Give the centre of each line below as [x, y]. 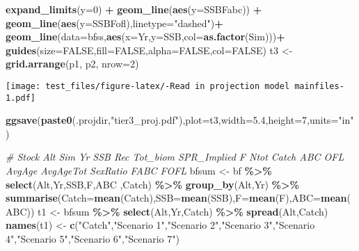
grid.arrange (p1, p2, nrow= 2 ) [72, 64]
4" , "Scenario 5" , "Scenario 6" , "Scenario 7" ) [93, 239]
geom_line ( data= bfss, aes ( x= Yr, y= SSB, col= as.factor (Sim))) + [145, 37]
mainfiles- [319, 86]
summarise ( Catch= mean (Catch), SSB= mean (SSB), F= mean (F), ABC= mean [176, 198]
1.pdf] [21, 98]
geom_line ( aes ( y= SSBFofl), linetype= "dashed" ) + [114, 23]
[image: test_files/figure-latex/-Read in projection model [148, 86]
